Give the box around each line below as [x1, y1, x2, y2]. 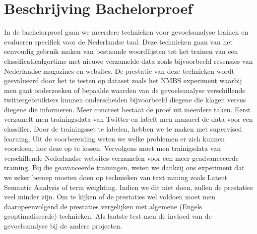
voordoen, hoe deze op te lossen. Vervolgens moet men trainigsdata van [4, 143, 221, 153]
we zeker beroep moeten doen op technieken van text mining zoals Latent [4, 172, 228, 183]
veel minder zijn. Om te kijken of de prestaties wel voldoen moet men [4, 191, 216, 202]
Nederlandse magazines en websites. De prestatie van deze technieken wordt [4, 65, 235, 76]
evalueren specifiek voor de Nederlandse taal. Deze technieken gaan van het [4, 36, 233, 47]
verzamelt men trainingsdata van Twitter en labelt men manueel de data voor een [4, 114, 253, 124]
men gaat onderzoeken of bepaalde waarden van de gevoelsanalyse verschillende [4, 85, 246, 95]
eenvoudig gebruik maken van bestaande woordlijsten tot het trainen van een [4, 46, 238, 56]
